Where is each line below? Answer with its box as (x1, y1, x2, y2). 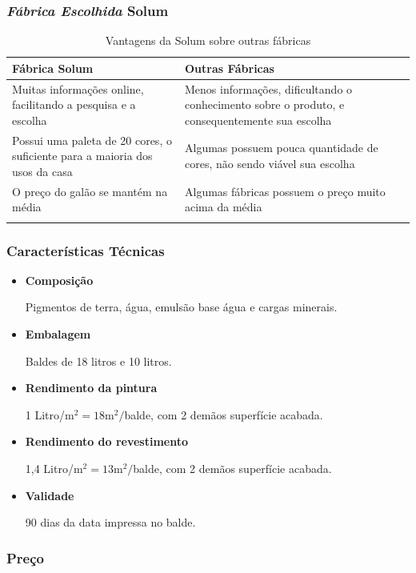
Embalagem (25, 326, 91, 343)
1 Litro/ (25, 406, 66, 423)
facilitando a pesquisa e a (12, 96, 136, 113)
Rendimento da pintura (25, 379, 158, 396)
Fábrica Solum (12, 59, 94, 76)
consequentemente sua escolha (185, 111, 332, 128)
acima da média (185, 198, 262, 215)
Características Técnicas (6, 240, 165, 260)
